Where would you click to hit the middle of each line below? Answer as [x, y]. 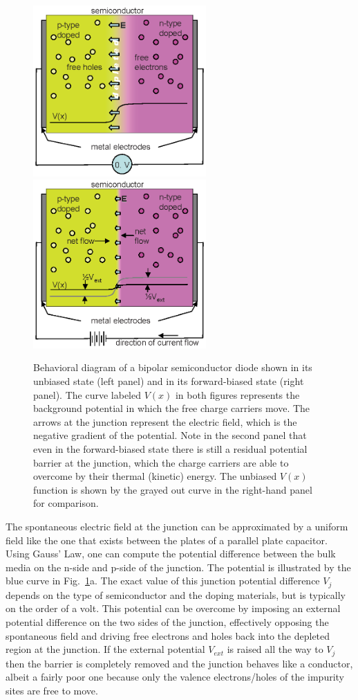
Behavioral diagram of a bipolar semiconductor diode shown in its [173, 367]
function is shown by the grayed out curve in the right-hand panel [173, 489]
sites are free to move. [52, 690]
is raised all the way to [275, 649]
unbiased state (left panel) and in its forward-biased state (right [169, 381]
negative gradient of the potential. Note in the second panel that [170, 435]
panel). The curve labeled [87, 394]
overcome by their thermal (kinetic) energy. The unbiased [155, 476]
